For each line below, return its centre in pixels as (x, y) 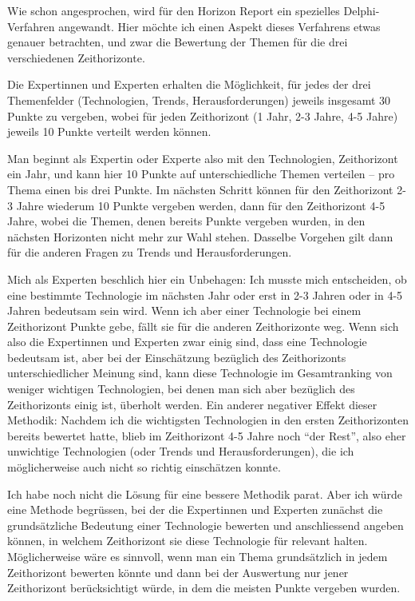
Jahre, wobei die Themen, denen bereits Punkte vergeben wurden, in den (186, 221)
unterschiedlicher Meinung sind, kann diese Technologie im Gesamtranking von (200, 373)
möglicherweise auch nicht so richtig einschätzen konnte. (144, 467)
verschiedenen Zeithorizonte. (76, 57)
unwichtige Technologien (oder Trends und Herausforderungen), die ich (181, 451)
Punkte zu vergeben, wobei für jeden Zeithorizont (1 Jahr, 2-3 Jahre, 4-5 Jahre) (203, 115)
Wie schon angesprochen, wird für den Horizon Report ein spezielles (174, 10)
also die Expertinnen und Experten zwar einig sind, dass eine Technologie (187, 342)
